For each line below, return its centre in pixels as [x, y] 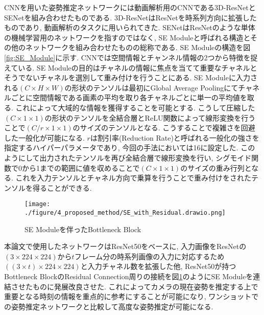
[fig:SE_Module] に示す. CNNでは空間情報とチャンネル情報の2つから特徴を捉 [131, 57]
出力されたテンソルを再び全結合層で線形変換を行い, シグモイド [146, 157]
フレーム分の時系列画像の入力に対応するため [149, 256]
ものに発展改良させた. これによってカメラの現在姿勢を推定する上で [145, 286]
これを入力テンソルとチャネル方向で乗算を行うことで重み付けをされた [133, 178]
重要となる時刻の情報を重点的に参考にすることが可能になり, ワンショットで [131, 296]
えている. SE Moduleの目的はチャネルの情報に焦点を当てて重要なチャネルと [131, 67]
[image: [38, 204]
